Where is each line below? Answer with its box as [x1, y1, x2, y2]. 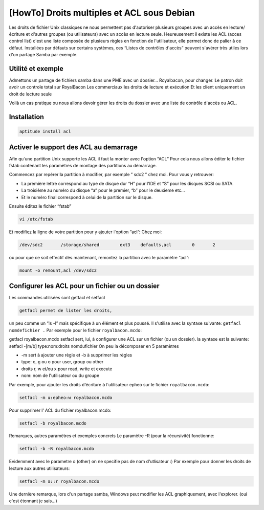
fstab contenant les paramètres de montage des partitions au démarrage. [9, 163, 157, 169]
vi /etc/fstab [19, 217, 53, 222]
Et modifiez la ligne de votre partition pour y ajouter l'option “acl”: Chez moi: [9, 229, 162, 235]
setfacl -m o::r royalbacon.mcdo [19, 478, 100, 484]
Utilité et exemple [9, 64, 64, 73]
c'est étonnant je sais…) [9, 498, 57, 504]
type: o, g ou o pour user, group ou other [21, 359, 104, 365]
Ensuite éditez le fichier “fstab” [9, 203, 71, 209]
